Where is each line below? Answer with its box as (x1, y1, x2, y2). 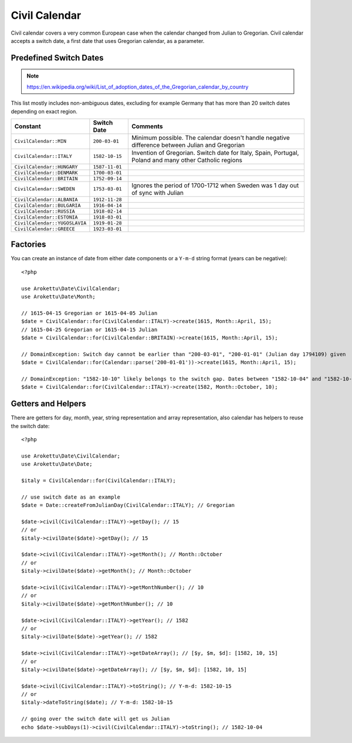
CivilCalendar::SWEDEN (14, 186, 76, 192)
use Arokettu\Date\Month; (21, 293, 96, 300)
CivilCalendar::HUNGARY (14, 163, 78, 170)
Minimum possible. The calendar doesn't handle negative (131, 133, 290, 142)
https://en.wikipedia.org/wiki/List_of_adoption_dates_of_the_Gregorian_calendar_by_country (26, 83, 249, 90)
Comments (131, 122, 164, 130)
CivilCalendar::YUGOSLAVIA (14, 220, 87, 226)
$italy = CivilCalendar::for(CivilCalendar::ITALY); (21, 477, 176, 484)
